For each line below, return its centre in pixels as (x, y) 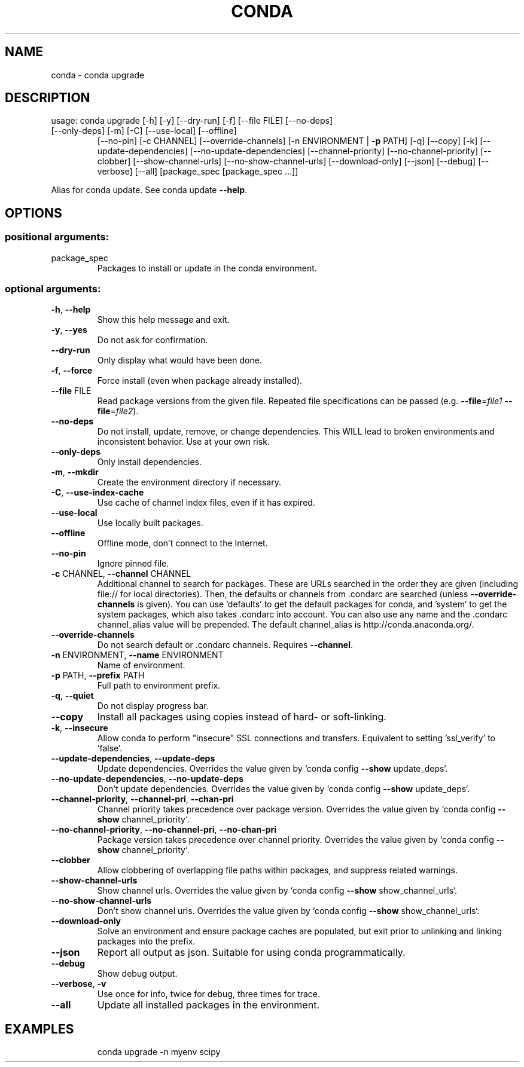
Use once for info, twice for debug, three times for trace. (209, 994)
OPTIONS (33, 213)
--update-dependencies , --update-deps (133, 759)
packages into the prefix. (146, 941)
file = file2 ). (118, 411)
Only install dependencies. (150, 462)
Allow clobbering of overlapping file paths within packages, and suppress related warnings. (277, 870)
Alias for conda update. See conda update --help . (149, 190)
